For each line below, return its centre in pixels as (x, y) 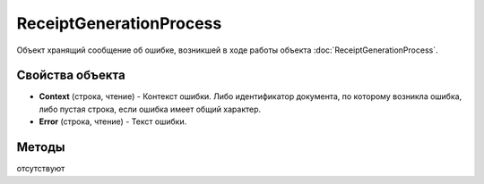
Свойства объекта (71, 75)
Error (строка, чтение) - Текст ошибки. (113, 121)
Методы (41, 147)
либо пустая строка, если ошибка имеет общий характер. (150, 109)
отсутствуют (41, 169)
